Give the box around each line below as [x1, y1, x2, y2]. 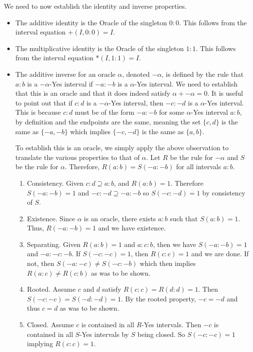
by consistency [202, 187, 246, 197]
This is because [15, 107, 61, 117]
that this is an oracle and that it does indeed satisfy [15, 88, 170, 98]
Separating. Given [27, 239, 81, 249]
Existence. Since [27, 213, 75, 223]
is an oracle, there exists [84, 213, 156, 223]
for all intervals [176, 161, 221, 172]
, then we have [153, 239, 197, 249]
